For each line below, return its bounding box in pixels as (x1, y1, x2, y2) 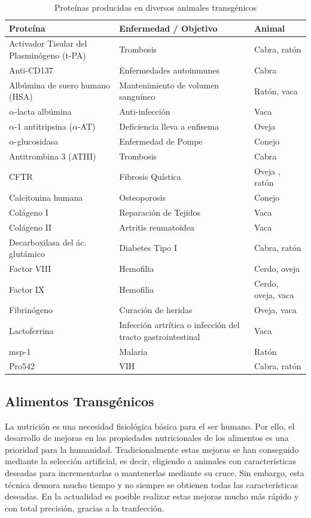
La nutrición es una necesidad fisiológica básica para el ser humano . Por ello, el (5, 419, 295, 432)
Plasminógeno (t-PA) (9, 49, 86, 62)
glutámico (9, 247, 45, 260)
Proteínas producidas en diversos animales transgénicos (54, 1, 257, 13)
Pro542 (9, 360, 35, 372)
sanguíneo (119, 90, 155, 103)
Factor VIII (9, 262, 51, 274)
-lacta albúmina (14, 105, 72, 118)
